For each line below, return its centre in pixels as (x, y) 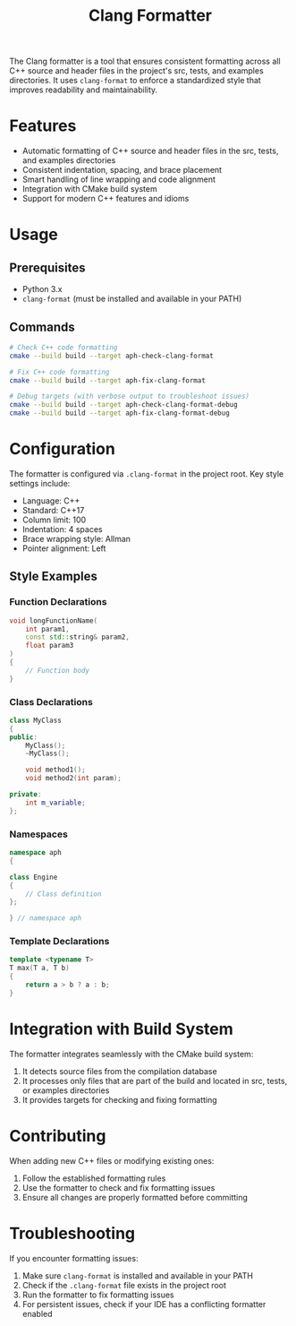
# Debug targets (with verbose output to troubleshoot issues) (130, 396)
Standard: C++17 (53, 510)
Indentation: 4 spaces (62, 529)
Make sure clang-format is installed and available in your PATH (137, 1275)
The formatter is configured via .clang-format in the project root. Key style (147, 474)
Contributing (58, 1136)
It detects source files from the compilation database (119, 1071)
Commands (42, 327)
